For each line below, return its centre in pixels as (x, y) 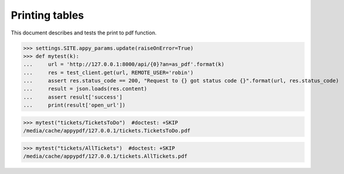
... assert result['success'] (73, 97)
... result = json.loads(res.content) (85, 89)
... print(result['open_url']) (74, 105)
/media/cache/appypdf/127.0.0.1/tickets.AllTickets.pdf (105, 156)
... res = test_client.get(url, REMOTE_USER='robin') (108, 72)
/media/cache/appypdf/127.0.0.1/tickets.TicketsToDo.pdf (107, 131)
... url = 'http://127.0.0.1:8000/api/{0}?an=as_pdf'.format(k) (124, 65)
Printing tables (48, 15)
